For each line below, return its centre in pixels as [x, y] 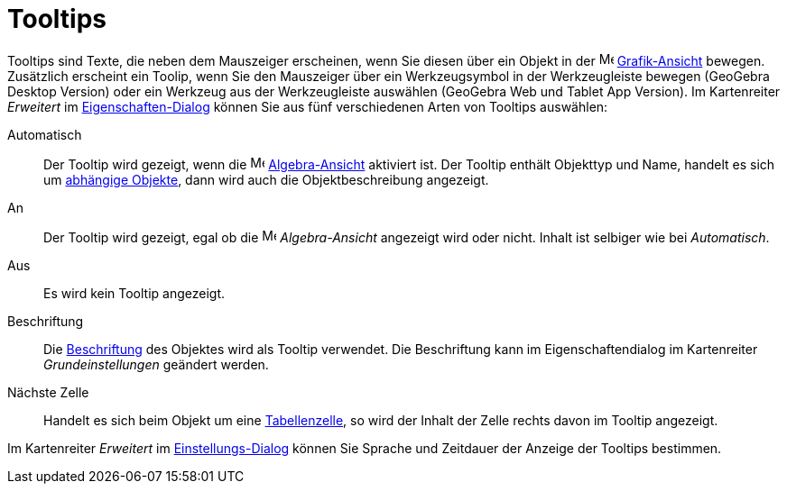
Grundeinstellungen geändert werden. [156, 364]
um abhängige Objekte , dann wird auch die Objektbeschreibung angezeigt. [266, 179]
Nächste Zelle [48, 392]
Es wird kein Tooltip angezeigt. [134, 293]
